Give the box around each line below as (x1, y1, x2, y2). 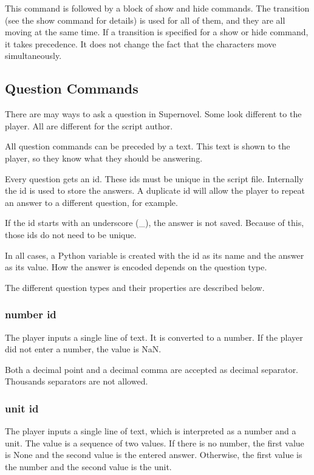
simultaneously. (5, 49, 62, 62)
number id (5, 307, 56, 322)
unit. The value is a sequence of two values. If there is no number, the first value (5, 436, 304, 449)
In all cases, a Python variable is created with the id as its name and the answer (5, 248, 304, 261)
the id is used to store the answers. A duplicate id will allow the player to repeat (5, 184, 305, 197)
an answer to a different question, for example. (5, 196, 178, 208)
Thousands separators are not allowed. (5, 375, 148, 388)
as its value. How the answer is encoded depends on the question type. (5, 261, 267, 273)
